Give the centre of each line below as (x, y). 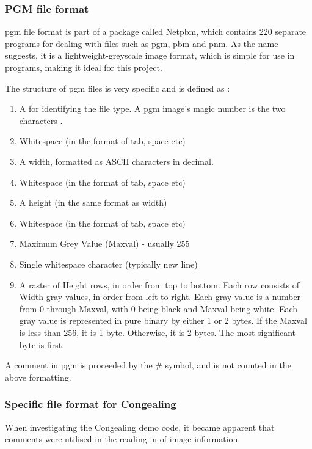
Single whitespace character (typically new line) (108, 264)
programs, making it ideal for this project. (84, 67)
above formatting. (38, 377)
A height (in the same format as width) (93, 203)
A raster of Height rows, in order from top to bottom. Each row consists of (159, 284)
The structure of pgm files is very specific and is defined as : (118, 88)
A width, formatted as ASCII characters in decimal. (116, 161)
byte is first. (42, 344)
